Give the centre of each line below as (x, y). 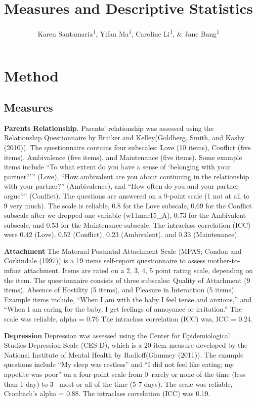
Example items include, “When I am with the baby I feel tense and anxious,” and (128, 299)
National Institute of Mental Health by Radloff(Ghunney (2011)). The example (124, 354)
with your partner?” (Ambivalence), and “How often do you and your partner (122, 186)
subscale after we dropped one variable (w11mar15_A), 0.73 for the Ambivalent (125, 215)
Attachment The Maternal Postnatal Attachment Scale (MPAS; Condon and (123, 251)
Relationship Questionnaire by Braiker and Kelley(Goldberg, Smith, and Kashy (124, 138)
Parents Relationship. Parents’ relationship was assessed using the (109, 128)
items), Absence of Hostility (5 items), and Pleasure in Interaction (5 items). (120, 290)
